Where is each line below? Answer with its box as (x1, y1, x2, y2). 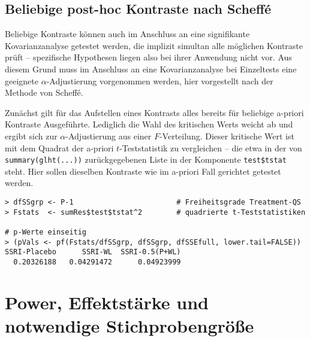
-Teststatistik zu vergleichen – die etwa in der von (119, 141, 302, 154)
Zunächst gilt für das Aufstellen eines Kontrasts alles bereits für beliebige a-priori (5, 106, 304, 118)
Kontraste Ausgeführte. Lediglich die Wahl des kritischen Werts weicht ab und (5, 118, 293, 130)
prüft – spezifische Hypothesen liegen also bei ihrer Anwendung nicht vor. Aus (5, 51, 292, 63)
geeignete (5, 74, 38, 87)
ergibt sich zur (5, 129, 58, 142)
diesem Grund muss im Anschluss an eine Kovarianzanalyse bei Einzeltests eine (5, 62, 297, 75)
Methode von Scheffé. (5, 86, 83, 99)
